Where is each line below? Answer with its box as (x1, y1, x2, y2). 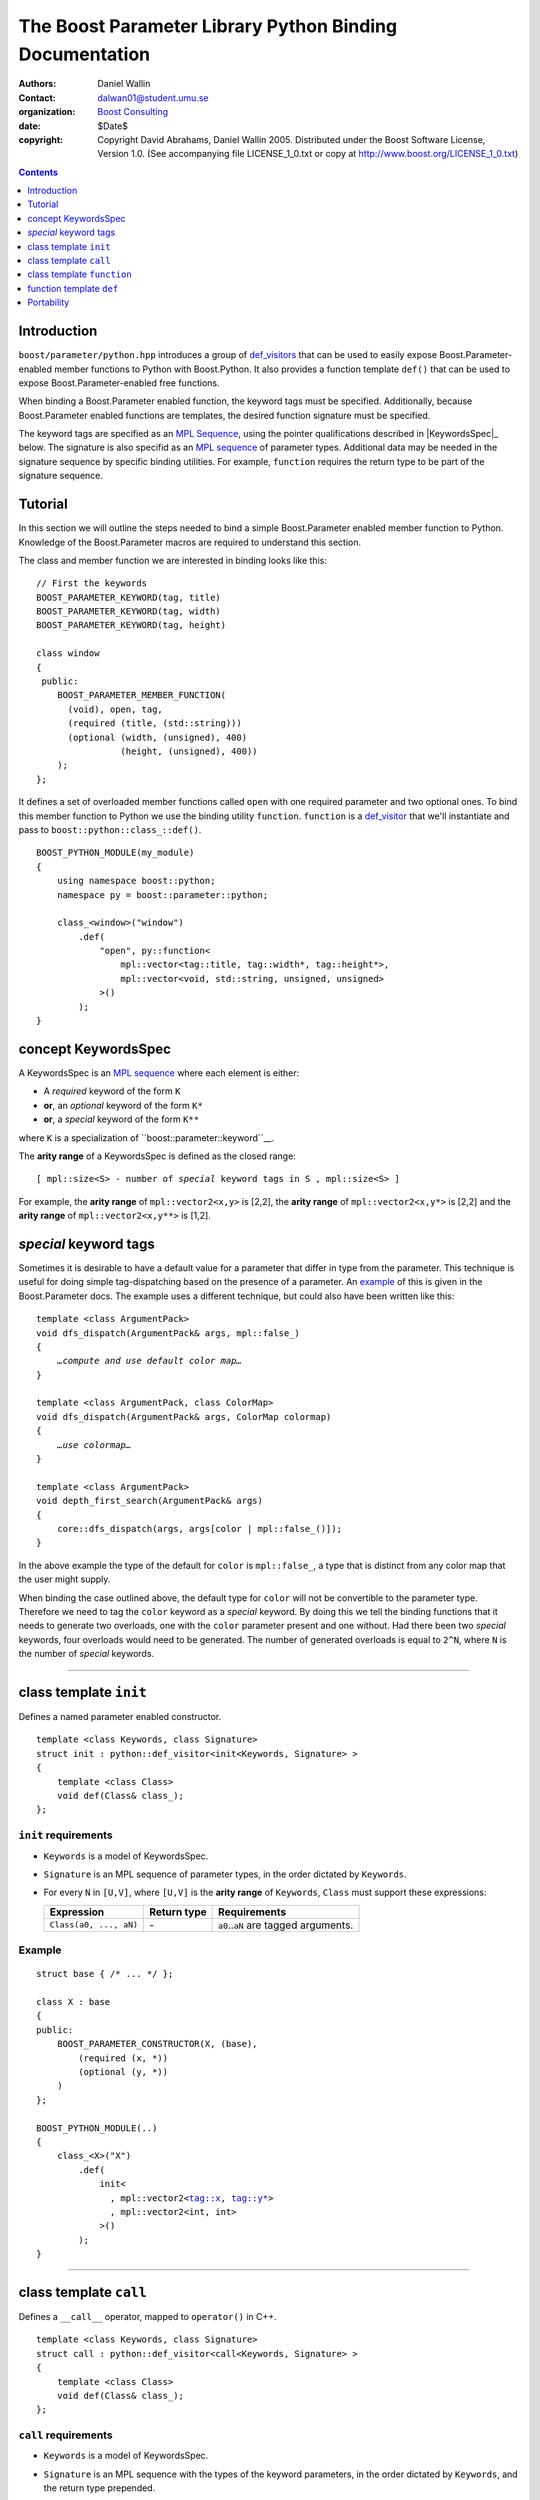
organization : (18, 106, 76, 118)
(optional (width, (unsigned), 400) (67, 731, 248, 743)
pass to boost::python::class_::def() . (18, 823, 202, 835)
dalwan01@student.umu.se (97, 91, 209, 104)
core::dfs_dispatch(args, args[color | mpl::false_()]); (56, 1523, 342, 1534)
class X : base (36, 1996, 111, 2008)
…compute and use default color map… (56, 1355, 242, 1367)
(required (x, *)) (78, 2052, 169, 2064)
